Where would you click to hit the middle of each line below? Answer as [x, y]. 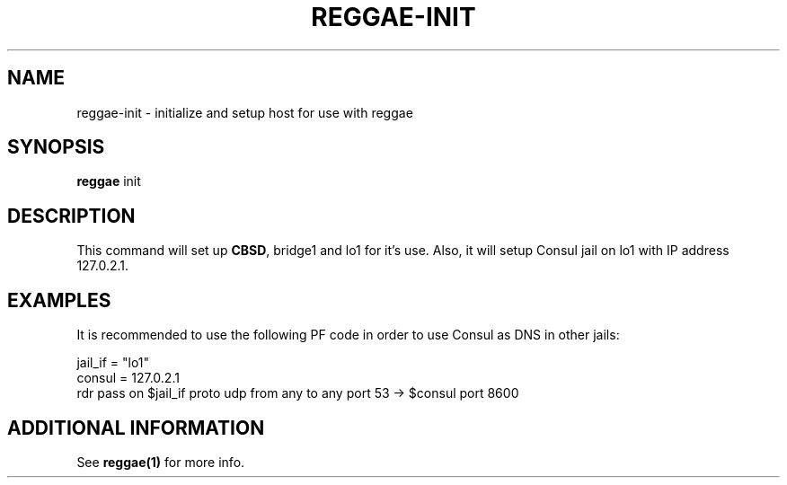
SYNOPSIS [56, 147]
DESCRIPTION [71, 216]
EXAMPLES [59, 300]
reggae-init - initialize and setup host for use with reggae [245, 112]
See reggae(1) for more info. [161, 462]
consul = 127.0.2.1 [128, 378]
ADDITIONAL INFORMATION [136, 428]
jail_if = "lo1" [113, 363]
